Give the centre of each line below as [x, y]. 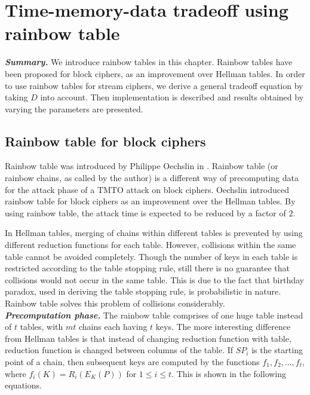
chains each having [113, 327]
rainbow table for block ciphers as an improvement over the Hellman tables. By [150, 201]
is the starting [277, 350]
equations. [23, 385]
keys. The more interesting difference [223, 327]
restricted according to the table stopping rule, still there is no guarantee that [147, 268]
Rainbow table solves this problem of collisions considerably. [115, 303]
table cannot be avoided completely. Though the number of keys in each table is [151, 256]
